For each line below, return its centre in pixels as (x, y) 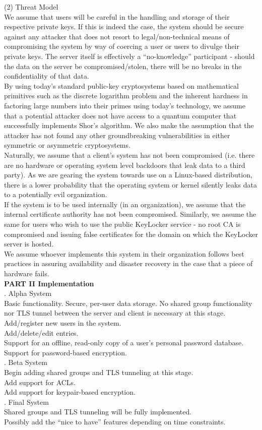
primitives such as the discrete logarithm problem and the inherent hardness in (126, 96)
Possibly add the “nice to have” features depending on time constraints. (115, 421)
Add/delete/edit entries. (41, 332)
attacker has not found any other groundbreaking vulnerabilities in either (117, 135)
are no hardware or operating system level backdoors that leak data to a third (125, 165)
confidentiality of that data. (47, 76)
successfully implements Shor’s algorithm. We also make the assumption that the (129, 125)
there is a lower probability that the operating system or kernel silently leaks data (130, 184)
